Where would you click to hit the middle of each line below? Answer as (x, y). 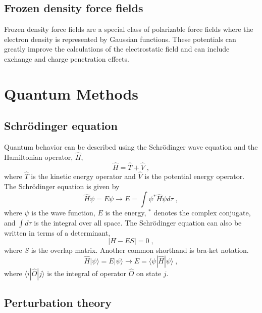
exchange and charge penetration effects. (67, 58)
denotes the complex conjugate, (202, 213)
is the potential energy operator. (195, 176)
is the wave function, (63, 213)
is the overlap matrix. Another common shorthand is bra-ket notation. (140, 250)
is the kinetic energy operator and (83, 176)
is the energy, (126, 213)
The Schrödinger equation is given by (62, 186)
